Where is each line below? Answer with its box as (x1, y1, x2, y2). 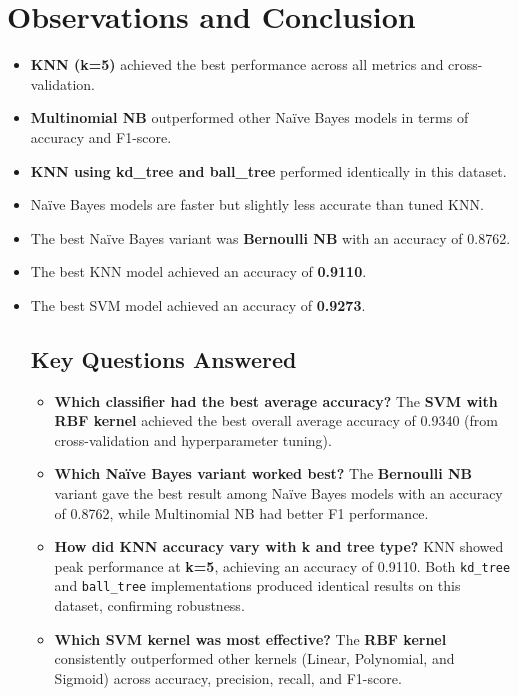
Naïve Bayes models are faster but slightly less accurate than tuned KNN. (30, 194, 484, 215)
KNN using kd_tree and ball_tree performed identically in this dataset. (30, 160, 507, 181)
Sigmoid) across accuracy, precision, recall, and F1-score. (54, 667, 402, 688)
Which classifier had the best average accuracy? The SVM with (54, 390, 498, 411)
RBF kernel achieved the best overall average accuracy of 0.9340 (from (54, 410, 498, 431)
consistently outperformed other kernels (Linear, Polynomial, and (54, 648, 455, 669)
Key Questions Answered (30, 343, 297, 374)
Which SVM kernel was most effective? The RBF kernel (54, 628, 447, 649)
